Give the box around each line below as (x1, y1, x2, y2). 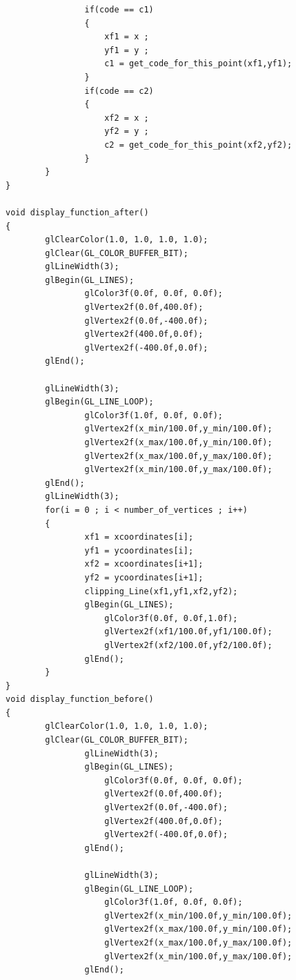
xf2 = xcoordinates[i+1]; (84, 559, 204, 569)
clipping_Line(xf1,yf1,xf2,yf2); (84, 586, 238, 596)
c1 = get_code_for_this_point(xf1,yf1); (104, 59, 293, 69)
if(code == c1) (84, 5, 154, 14)
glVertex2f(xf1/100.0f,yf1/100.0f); (104, 627, 273, 637)
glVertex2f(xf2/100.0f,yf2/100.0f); (104, 640, 273, 650)
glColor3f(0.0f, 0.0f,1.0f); (104, 613, 238, 623)
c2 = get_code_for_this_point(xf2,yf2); (104, 139, 293, 150)
